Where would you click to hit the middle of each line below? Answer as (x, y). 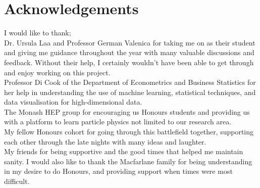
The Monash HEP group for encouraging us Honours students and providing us (127, 111)
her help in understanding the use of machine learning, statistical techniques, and (130, 92)
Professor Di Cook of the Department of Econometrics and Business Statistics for (130, 82)
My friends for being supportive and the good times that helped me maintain (124, 151)
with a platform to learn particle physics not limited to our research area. (118, 122)
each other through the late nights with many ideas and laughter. (105, 141)
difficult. (17, 181)
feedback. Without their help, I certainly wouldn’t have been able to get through (129, 62)
